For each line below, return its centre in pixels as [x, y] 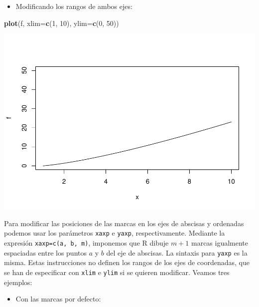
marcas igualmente [220, 242]
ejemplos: [18, 282]
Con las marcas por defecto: [58, 299]
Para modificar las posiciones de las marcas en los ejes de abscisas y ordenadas [124, 223]
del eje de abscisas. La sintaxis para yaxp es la [177, 252]
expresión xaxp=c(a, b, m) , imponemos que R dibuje [86, 242]
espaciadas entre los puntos [45, 252]
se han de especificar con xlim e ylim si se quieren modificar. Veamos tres [117, 272]
